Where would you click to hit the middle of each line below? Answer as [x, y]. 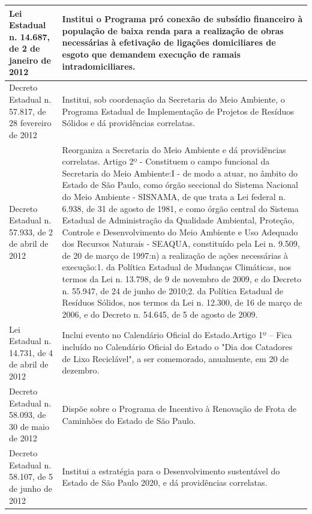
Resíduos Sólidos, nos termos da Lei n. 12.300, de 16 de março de [182, 302]
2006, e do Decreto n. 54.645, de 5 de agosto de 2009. [160, 314]
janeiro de [30, 60]
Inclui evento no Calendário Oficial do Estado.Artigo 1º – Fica [177, 335]
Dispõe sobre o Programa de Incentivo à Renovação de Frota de [179, 409]
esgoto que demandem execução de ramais [151, 54]
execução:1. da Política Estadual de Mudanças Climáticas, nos [176, 267]
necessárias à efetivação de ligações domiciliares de [169, 42]
